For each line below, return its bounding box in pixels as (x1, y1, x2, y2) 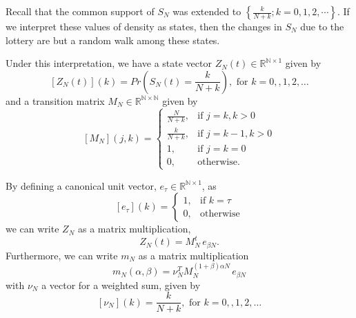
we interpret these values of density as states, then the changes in (6, 19, 282, 33)
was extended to (172, 4, 241, 18)
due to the (300, 19, 344, 33)
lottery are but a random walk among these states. (6, 32, 220, 47)
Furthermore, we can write (6, 248, 118, 262)
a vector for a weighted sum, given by (41, 277, 201, 292)
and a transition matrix (6, 93, 105, 108)
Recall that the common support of (6, 4, 155, 18)
